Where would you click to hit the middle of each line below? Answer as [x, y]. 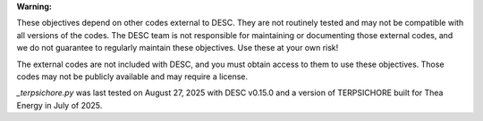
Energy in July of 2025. [59, 105]
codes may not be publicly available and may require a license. [132, 77]
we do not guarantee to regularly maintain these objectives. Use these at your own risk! [178, 48]
